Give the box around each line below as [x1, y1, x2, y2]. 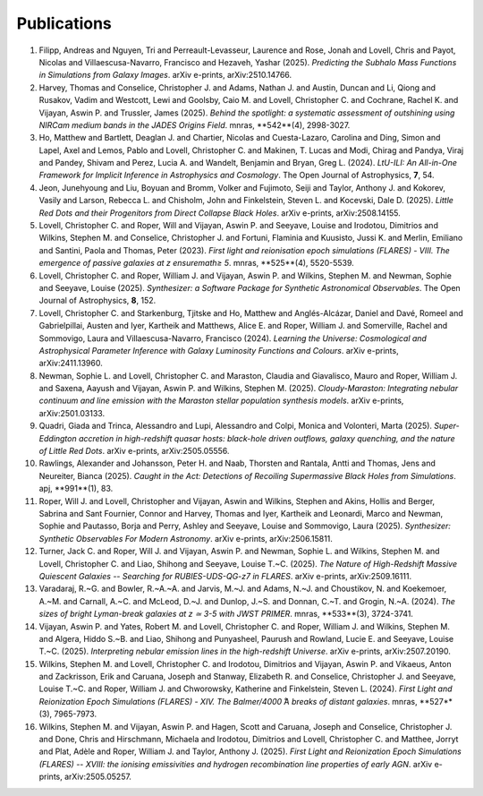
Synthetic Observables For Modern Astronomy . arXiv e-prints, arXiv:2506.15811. [38, 533, 333, 544]
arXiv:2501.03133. [38, 407, 106, 418]
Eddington [38, 432, 77, 443]
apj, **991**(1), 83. [38, 484, 114, 494]
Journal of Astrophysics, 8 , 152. [38, 295, 157, 306]
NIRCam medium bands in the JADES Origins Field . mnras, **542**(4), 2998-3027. [38, 119, 351, 130]
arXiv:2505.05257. [64, 771, 131, 783]
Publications [16, 13, 112, 33]
